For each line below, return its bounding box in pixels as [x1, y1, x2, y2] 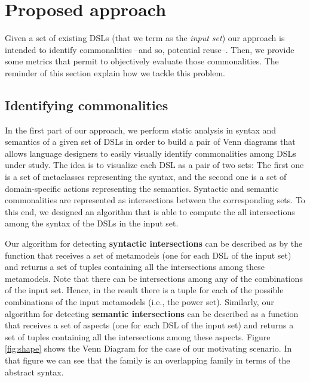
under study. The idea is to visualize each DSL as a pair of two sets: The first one [5, 159, 304, 171]
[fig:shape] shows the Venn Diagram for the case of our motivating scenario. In [5, 342, 292, 355]
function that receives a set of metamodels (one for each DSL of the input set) [5, 249, 291, 261]
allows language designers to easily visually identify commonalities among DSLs [5, 147, 296, 159]
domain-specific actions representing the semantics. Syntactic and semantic [5, 182, 279, 194]
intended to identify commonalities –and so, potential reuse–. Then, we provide [5, 43, 294, 55]
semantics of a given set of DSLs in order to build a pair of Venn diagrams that [5, 135, 296, 148]
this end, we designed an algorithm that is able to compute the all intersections [5, 205, 295, 218]
